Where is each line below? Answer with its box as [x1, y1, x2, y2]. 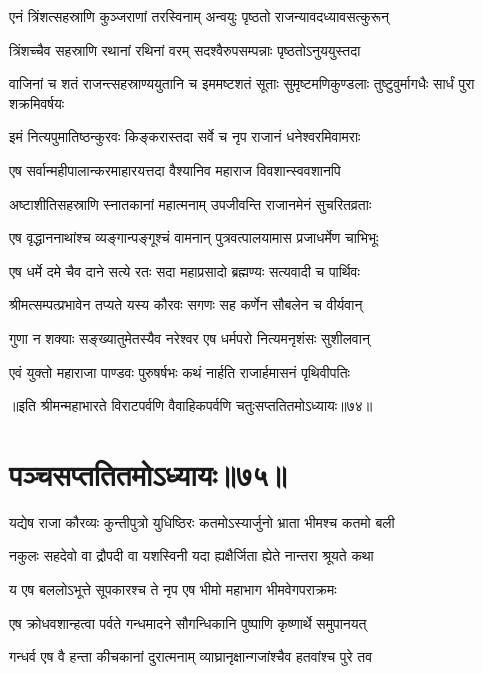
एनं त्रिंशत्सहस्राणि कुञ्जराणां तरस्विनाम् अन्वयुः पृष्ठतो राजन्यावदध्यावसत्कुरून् [9, 6, 389, 26]
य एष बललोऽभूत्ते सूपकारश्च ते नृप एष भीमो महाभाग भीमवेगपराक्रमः [9, 579, 337, 600]
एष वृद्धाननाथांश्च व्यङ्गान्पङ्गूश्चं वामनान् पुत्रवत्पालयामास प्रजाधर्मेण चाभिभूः [9, 227, 379, 248]
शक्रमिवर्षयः [9, 92, 65, 113]
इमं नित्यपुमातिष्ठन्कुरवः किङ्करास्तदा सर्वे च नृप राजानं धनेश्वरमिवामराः [9, 126, 361, 147]
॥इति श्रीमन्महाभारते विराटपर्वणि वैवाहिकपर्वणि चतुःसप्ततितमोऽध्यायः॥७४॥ [9, 395, 373, 416]
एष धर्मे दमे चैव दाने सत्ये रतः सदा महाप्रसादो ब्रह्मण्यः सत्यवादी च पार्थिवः [9, 260, 360, 281]
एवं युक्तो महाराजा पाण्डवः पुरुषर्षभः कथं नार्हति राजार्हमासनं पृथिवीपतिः [9, 361, 350, 382]
